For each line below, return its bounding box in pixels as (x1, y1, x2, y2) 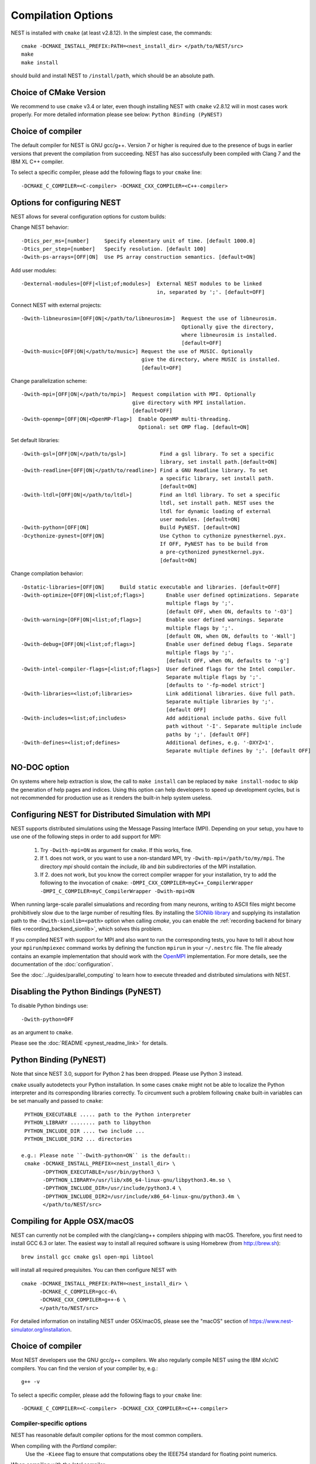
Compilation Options (11, 9, 114, 22)
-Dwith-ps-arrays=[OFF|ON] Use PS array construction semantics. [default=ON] (21, 254, 256, 261)
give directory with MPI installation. (132, 399, 247, 406)
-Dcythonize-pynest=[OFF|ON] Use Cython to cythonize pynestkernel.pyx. (21, 532, 287, 539)
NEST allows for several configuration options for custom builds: (11, 213, 166, 220)
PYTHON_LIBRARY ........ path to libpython (24, 1119, 152, 1126)
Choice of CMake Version (11, 87, 106, 97)
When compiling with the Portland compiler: (11, 1442, 117, 1449)
